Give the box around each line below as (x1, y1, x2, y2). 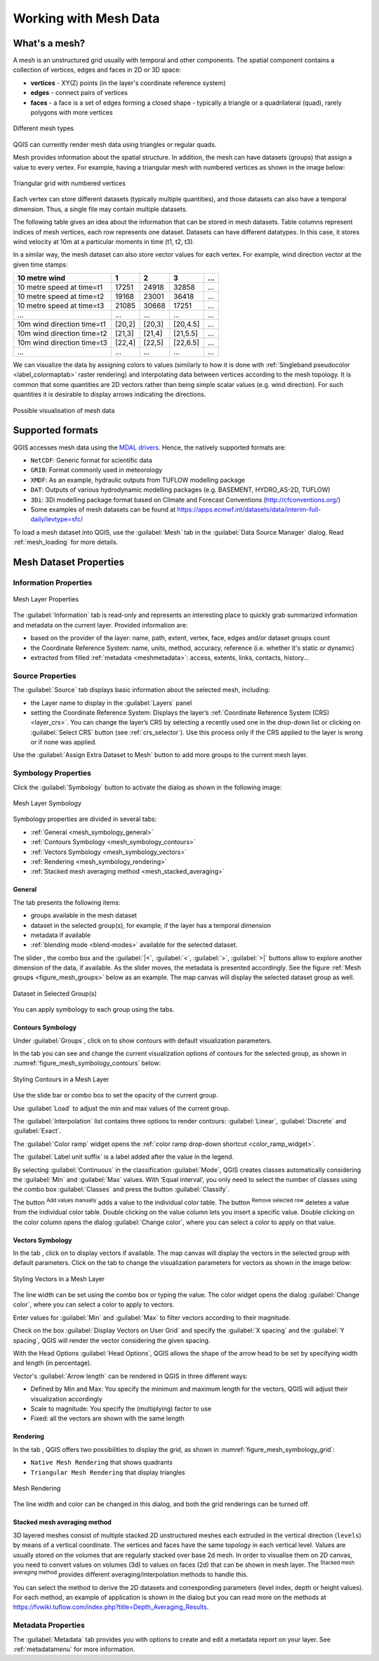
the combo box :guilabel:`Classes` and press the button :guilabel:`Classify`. (13, 1185, 230, 1194)
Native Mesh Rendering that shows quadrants (30, 1458, 173, 1467)
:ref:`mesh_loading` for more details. (13, 538, 119, 547)
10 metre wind (17, 273, 66, 283)
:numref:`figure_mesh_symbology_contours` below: (13, 1059, 161, 1067)
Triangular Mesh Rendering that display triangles (30, 1468, 185, 1477)
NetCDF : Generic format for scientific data (30, 456, 152, 464)
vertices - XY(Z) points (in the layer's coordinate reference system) (30, 78, 226, 87)
